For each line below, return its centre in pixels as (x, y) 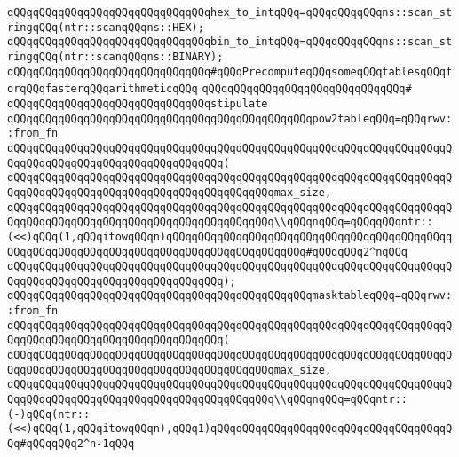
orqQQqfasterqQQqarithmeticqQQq (103, 89)
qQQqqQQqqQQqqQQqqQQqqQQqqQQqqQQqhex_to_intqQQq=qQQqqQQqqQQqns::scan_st (230, 12)
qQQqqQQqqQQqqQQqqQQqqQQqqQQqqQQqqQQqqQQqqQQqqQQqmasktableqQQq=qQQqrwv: (230, 296)
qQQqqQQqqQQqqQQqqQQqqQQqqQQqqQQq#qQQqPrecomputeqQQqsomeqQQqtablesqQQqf (230, 71)
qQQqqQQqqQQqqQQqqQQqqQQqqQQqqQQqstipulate (138, 103)
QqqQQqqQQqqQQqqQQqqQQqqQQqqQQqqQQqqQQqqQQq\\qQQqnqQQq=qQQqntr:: (208, 400)
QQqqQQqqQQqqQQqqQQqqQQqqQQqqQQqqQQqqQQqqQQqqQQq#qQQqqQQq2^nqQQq (208, 252)
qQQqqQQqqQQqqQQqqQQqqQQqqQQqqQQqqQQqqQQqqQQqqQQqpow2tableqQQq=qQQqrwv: (230, 118)
